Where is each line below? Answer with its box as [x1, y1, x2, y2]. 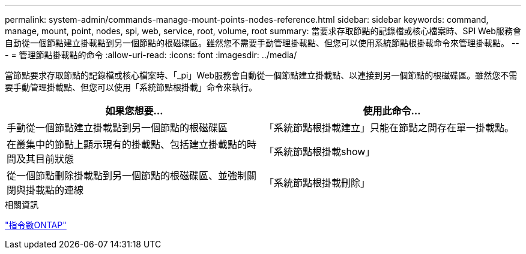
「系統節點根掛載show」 [264, 146, 375, 158]
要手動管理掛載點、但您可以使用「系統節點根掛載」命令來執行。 [5, 82, 257, 92]
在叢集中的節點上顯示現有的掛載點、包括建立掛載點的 [7, 138, 247, 150]
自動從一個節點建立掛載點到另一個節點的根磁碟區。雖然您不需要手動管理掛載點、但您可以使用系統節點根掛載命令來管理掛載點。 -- [5, 38, 519, 48]
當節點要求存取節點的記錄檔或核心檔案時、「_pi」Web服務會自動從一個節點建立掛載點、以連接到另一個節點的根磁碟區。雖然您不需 [5, 70, 518, 80]
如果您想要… [105, 105, 163, 117]
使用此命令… [363, 105, 421, 117]
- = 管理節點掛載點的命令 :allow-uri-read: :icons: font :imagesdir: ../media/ [5, 50, 297, 60]
